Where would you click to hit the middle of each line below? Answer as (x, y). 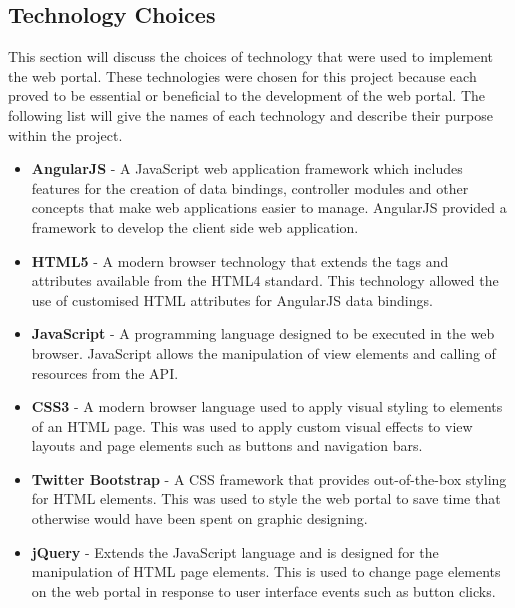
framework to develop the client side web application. (195, 226)
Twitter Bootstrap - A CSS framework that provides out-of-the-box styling (269, 478)
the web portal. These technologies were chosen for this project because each (242, 75)
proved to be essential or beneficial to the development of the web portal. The (247, 95)
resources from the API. (105, 372)
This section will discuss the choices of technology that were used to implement (251, 56)
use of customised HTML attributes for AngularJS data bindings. (232, 299)
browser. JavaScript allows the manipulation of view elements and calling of (263, 352)
